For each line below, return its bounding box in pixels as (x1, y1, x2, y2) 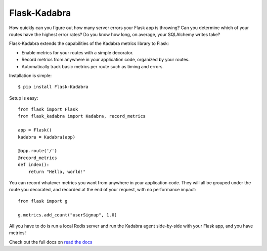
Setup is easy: (9, 95, 38, 101)
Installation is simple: (9, 72, 52, 79)
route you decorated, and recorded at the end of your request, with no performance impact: (9, 187, 196, 193)
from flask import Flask (18, 107, 78, 112)
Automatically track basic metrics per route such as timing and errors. (21, 63, 164, 69)
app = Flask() (18, 127, 52, 133)
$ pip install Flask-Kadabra (18, 84, 89, 90)
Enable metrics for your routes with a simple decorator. (21, 49, 133, 55)
